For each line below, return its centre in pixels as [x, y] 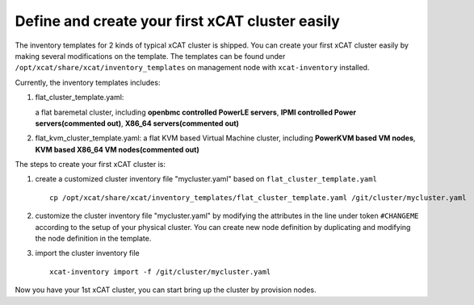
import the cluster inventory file [88, 253]
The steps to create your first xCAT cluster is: [90, 165]
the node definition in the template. [93, 239]
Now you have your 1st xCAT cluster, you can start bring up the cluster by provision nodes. [166, 290]
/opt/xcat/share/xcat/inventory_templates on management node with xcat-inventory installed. [192, 68]
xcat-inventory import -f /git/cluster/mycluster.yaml [160, 272]
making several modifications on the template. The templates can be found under [150, 56]
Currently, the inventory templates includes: [88, 82]
